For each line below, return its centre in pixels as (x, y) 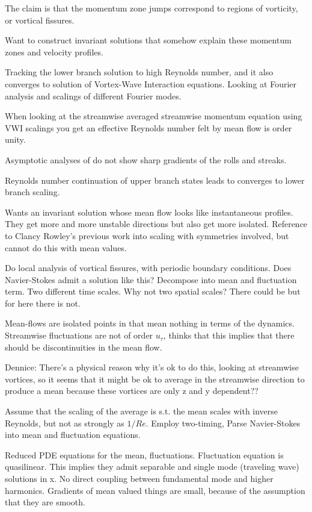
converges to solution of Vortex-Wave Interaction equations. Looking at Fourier (151, 83)
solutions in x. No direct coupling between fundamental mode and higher (139, 478)
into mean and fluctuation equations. (73, 435)
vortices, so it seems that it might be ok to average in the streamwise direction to (155, 379)
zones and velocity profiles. (54, 52)
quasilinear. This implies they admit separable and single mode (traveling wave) (152, 467)
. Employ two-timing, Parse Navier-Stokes (223, 423)
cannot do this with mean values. (66, 247)
